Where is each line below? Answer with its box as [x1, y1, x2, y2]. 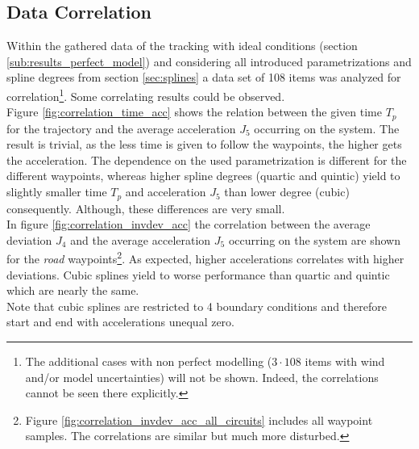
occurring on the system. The [254, 120, 400, 136]
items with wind [305, 352, 385, 369]
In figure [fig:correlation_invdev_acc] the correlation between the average [6, 216, 371, 233]
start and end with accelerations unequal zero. [6, 313, 234, 330]
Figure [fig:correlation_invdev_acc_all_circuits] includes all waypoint [25, 411, 373, 428]
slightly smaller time [6, 183, 107, 200]
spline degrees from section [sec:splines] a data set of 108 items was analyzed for [6, 69, 401, 86]
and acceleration [125, 183, 206, 200]
